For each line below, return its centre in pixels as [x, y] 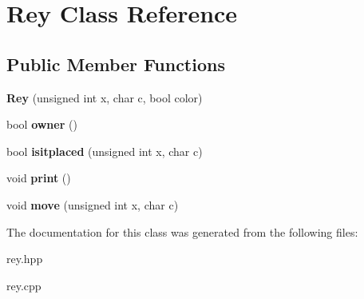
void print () [39, 178]
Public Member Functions [116, 64]
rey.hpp [25, 259]
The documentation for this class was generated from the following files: [182, 231]
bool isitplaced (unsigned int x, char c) [105, 151]
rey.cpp [24, 285]
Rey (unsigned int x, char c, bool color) [105, 97]
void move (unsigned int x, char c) [93, 204]
